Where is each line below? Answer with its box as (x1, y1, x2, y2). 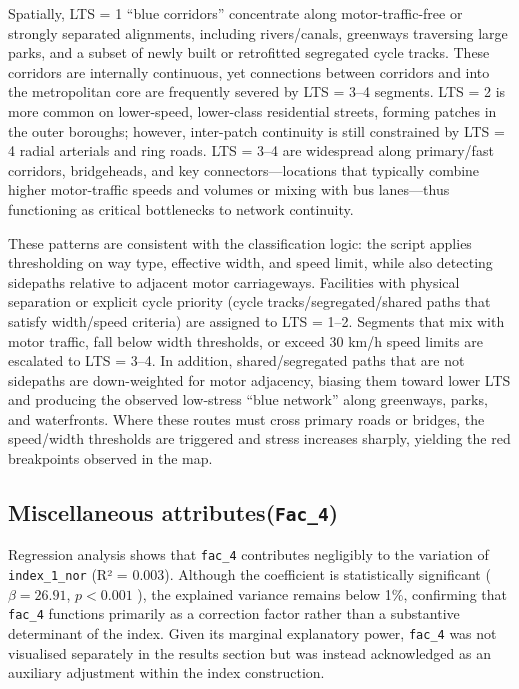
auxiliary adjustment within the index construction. (8, 662, 325, 683)
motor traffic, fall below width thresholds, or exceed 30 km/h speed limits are (8, 330, 483, 351)
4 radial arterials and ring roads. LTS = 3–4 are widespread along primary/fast (8, 140, 494, 161)
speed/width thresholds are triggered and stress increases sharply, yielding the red (8, 428, 511, 449)
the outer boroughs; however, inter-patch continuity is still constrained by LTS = (8, 120, 505, 141)
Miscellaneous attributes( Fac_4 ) (8, 497, 339, 528)
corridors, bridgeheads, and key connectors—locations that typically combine (8, 159, 480, 180)
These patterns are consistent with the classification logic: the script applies (8, 232, 472, 253)
